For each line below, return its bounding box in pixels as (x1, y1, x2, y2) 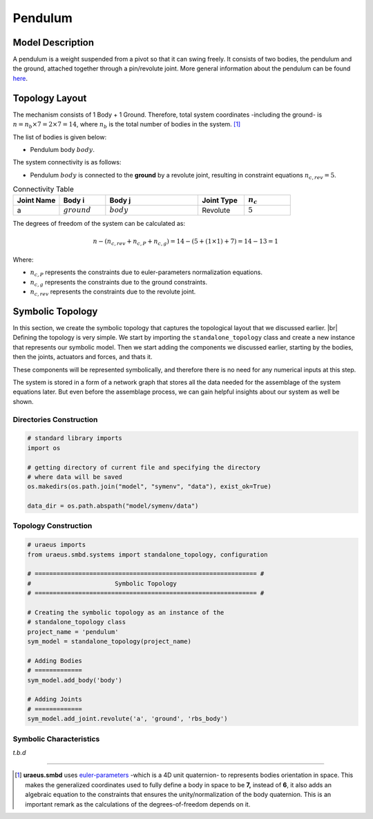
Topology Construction (12, 521, 93, 531)
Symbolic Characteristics (12, 734, 100, 744)
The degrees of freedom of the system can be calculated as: (12, 220, 186, 228)
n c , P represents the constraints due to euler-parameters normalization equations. (30, 268, 262, 278)
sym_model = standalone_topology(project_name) (27, 637, 191, 646)
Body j (109, 195, 131, 205)
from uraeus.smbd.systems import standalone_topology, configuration (27, 550, 268, 559)
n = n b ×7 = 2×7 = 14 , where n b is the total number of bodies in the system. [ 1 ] (12, 120, 241, 130)
